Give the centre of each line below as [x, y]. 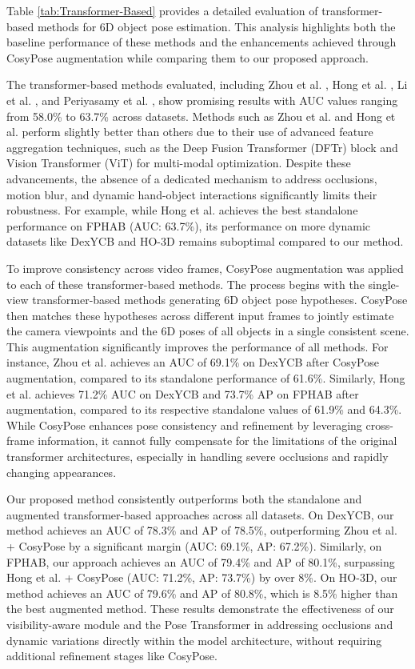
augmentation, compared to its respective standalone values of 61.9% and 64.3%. [204, 409]
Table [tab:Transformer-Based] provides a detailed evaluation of [162, 10]
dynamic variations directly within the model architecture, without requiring [194, 640]
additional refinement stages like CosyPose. [112, 656]
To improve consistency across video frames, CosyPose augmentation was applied [205, 268]
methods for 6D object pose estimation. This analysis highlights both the [216, 26]
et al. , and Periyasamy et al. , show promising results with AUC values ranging [202, 100]
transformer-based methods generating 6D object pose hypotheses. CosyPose [220, 300]
